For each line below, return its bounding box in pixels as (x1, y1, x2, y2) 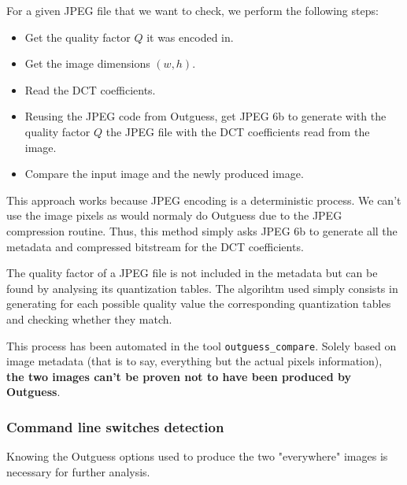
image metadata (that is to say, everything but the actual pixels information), (6, 353, 383, 369)
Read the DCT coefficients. (24, 81, 156, 98)
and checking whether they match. (6, 310, 172, 327)
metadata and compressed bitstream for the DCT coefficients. (6, 238, 304, 254)
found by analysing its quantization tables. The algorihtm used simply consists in (6, 280, 398, 296)
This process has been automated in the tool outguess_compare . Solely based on (6, 337, 397, 354)
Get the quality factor (24, 28, 131, 45)
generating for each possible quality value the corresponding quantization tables (6, 295, 391, 312)
